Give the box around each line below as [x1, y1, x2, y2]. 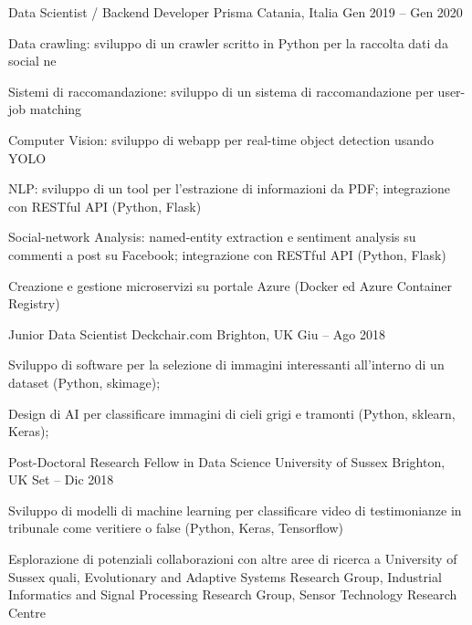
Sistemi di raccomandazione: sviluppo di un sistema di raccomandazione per [8, 81, 434, 100]
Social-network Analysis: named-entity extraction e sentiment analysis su [8, 227, 416, 246]
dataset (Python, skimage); [8, 372, 161, 391]
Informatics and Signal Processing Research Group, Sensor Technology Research [8, 585, 457, 604]
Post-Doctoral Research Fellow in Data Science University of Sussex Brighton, [8, 452, 446, 471]
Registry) [8, 294, 60, 313]
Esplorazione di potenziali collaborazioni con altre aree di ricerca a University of [8, 549, 457, 568]
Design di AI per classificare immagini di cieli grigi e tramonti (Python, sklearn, [8, 403, 456, 422]
